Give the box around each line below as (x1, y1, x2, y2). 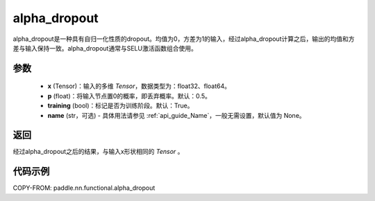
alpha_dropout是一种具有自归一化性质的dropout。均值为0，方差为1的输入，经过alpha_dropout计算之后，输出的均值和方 (12, 35, 355, 43)
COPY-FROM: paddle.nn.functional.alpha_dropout (12, 184, 156, 192)
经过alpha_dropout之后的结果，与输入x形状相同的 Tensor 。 (12, 148, 184, 156)
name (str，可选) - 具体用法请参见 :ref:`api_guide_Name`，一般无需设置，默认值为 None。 (47, 111, 306, 119)
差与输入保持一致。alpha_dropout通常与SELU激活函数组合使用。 (12, 44, 197, 52)
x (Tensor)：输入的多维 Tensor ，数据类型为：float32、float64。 (47, 82, 231, 90)
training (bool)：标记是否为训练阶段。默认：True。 (47, 101, 194, 110)
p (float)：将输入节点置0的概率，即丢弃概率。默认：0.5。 (47, 91, 211, 100)
